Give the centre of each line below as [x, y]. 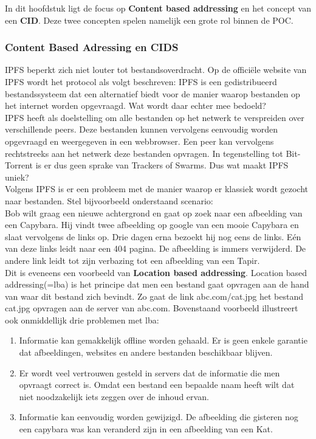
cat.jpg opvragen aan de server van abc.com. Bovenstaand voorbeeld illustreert [152, 308]
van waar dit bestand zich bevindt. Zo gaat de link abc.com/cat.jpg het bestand [154, 296]
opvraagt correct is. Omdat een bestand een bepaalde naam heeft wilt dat [157, 385]
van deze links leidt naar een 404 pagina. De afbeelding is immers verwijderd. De [156, 248]
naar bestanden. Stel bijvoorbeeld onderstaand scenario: [109, 200]
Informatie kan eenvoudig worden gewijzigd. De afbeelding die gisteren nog [159, 417]
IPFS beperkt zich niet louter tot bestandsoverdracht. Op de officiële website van [156, 70]
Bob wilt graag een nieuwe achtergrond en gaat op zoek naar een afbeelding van [154, 213]
